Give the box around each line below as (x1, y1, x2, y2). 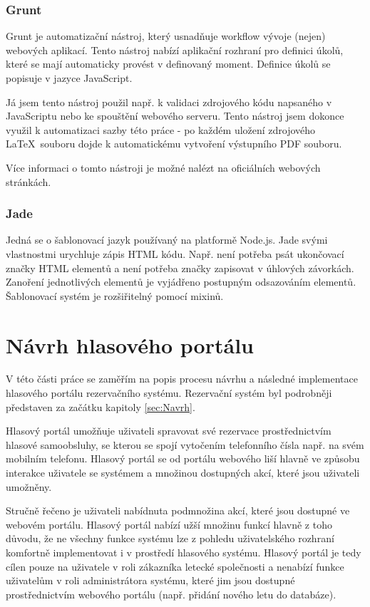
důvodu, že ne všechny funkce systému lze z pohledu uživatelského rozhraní (6, 531, 334, 546)
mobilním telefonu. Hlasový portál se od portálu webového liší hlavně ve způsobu (6, 451, 360, 466)
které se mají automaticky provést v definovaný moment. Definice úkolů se (6, 56, 331, 71)
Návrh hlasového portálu (6, 330, 254, 359)
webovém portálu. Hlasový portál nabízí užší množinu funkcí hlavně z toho (6, 517, 332, 531)
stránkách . (6, 174, 51, 189)
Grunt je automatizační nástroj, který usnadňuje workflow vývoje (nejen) (6, 28, 326, 43)
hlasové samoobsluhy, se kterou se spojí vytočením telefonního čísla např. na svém (6, 437, 364, 452)
